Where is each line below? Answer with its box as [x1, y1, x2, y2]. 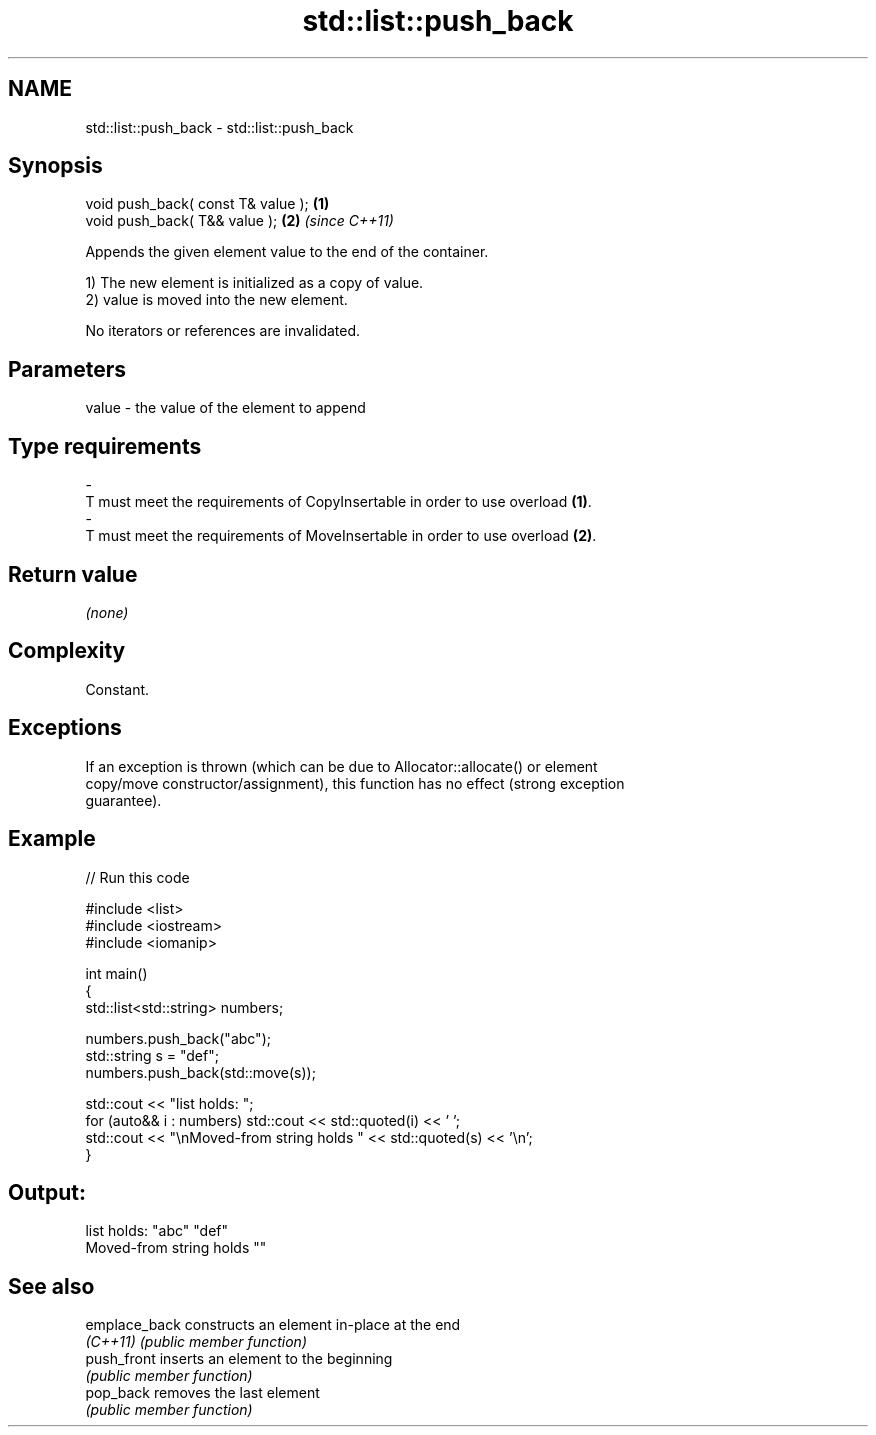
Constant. [85, 680, 150, 698]
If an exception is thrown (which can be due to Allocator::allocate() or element [85, 757, 598, 775]
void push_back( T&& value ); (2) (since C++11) [85, 212, 394, 230]
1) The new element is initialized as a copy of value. [85, 274, 424, 292]
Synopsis [8, 153, 103, 179]
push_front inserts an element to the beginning [85, 1350, 393, 1368]
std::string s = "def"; [85, 1046, 219, 1064]
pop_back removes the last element [85, 1384, 320, 1402]
